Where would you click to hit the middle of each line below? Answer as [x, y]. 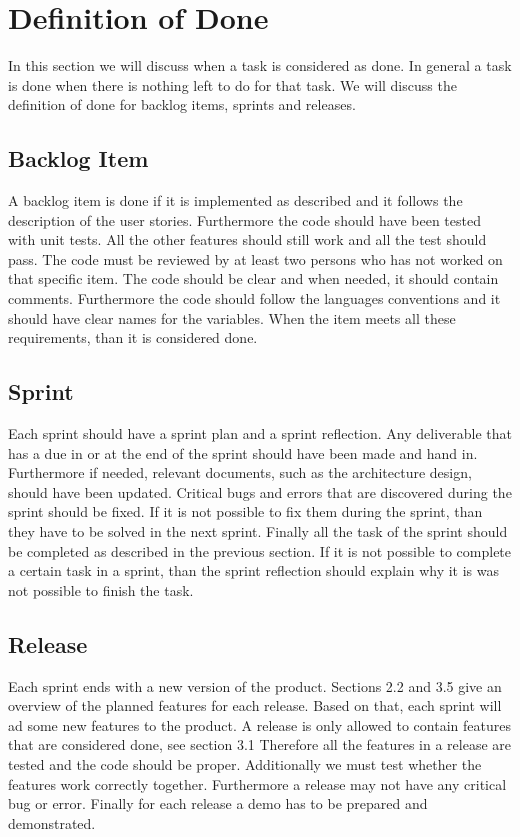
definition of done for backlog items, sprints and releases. [182, 104]
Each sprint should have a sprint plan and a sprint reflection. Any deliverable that [260, 433]
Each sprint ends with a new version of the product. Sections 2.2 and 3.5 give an [255, 685]
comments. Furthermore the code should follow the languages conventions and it [254, 298]
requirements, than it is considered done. [133, 337]
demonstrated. [52, 822]
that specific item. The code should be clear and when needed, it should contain [253, 278]
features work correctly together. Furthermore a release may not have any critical [257, 783]
